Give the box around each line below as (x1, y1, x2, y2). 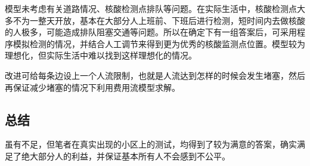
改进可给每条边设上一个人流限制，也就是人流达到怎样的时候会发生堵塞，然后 (5, 69, 305, 81)
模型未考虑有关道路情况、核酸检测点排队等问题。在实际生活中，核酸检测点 (5, 2, 297, 14)
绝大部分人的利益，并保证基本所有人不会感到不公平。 (21, 149, 230, 162)
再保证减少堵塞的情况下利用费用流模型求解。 (5, 81, 180, 93)
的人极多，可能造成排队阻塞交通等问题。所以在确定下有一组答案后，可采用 (5, 26, 297, 38)
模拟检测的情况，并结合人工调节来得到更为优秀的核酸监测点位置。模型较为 (13, 37, 305, 50)
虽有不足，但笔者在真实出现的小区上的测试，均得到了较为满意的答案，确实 (5, 138, 297, 150)
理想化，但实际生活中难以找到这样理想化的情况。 (5, 49, 197, 62)
